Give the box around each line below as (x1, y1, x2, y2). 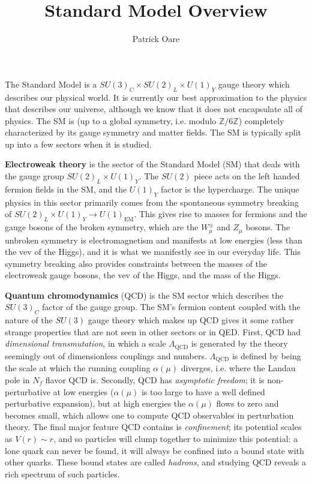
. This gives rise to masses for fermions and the (134, 208, 307, 220)
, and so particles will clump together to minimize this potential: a (53, 432, 298, 444)
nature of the (5, 314, 53, 326)
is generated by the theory (191, 337, 288, 350)
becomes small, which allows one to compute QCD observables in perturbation (5, 408, 294, 421)
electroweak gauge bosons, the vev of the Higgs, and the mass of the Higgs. (5, 269, 281, 281)
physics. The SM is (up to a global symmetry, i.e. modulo (5, 114, 217, 127)
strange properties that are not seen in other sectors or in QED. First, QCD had (5, 325, 301, 338)
